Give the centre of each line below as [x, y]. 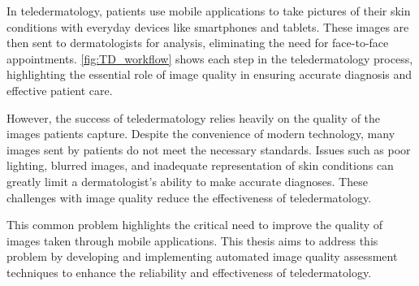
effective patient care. [60, 90]
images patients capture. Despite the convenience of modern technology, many [201, 134]
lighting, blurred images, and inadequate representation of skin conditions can [200, 165]
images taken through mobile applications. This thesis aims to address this [192, 240]
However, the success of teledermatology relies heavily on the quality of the [194, 117]
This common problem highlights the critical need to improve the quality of [195, 225]
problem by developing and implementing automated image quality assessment [202, 256]
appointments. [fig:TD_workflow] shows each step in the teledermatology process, [210, 58]
